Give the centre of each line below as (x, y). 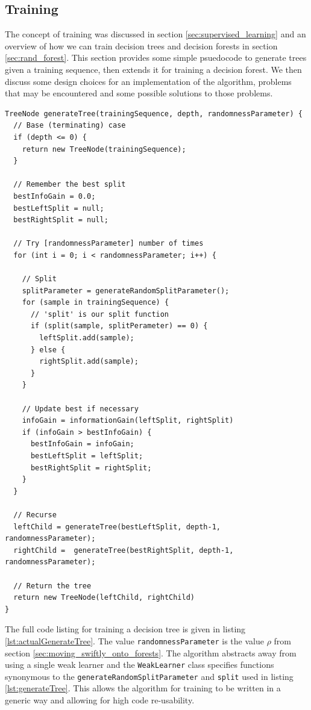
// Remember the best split (70, 185)
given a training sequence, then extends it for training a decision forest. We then (153, 69)
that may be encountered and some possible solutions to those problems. (139, 93)
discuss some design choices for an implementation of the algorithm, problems (148, 81)
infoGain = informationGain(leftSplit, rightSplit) (128, 421)
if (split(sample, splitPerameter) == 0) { (119, 326)
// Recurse (35, 515)
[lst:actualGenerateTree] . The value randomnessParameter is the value (134, 640)
